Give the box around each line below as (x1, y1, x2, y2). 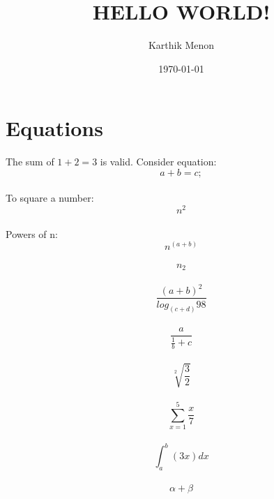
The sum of (6, 154, 54, 169)
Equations (6, 114, 103, 142)
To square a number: (6, 191, 94, 205)
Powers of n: (6, 226, 58, 241)
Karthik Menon (148, 38, 215, 52)
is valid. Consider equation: (100, 154, 217, 169)
